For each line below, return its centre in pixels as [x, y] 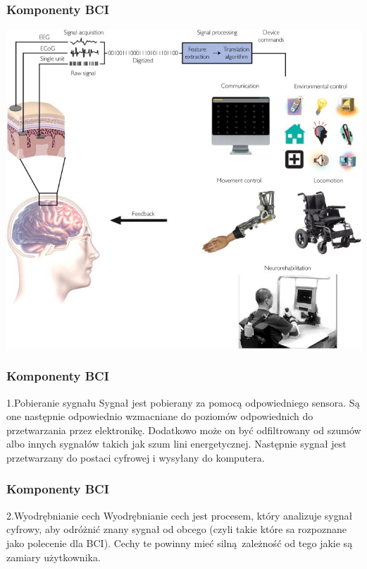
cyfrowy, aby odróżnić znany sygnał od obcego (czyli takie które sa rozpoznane [176, 529]
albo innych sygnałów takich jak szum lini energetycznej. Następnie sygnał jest [176, 444]
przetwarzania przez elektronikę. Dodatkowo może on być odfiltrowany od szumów [184, 430]
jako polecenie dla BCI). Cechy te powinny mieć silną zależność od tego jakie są [180, 543]
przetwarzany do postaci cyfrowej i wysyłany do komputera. [136, 457]
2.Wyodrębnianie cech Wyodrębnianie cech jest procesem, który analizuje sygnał [180, 515]
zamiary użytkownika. [54, 557]
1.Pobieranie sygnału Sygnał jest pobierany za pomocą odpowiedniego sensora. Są [183, 402]
